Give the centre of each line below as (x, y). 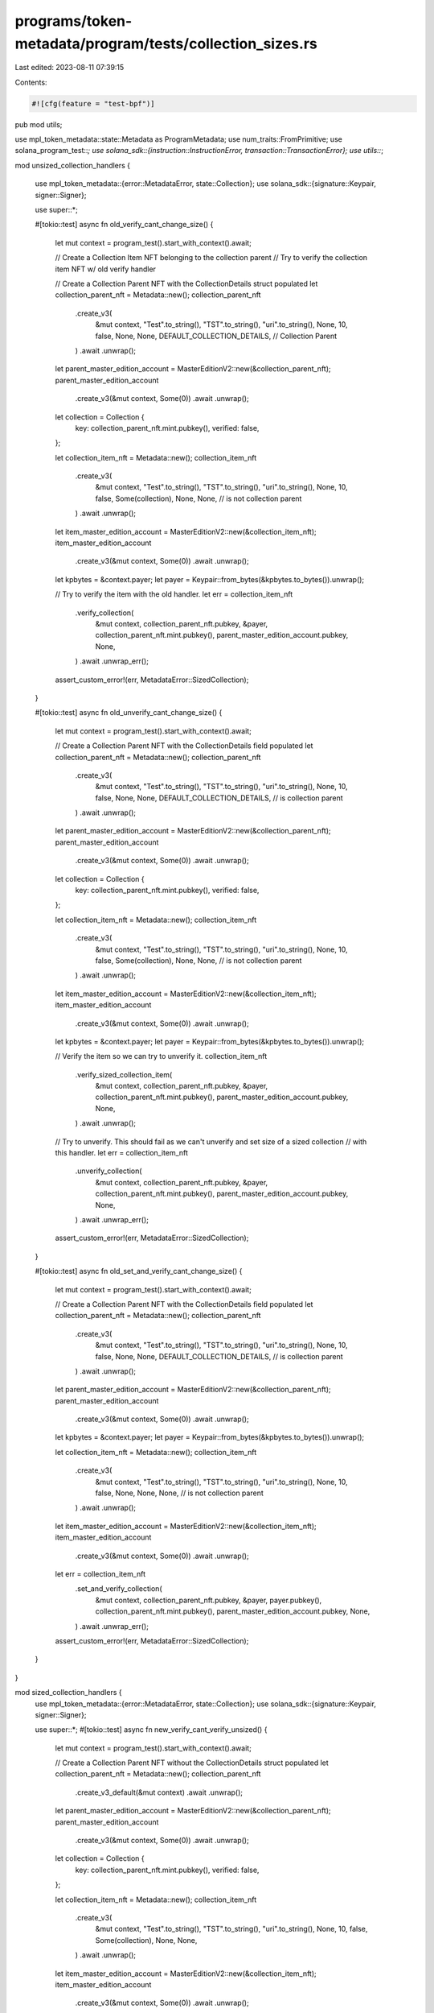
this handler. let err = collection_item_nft (122, 1153)
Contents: (31, 82)
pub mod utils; (39, 124)
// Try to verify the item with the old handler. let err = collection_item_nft (174, 594)
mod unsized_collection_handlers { (73, 165)
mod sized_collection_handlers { (68, 1693)
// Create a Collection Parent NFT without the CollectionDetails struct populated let (192, 1763)
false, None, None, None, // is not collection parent (180, 1493)
